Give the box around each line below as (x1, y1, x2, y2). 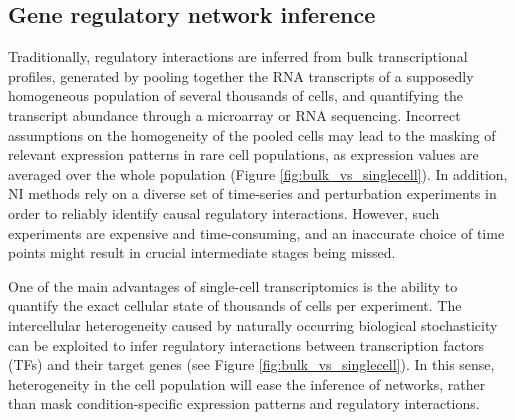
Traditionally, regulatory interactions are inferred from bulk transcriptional (8, 46, 468, 67)
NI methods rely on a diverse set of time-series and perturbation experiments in (8, 183, 497, 204)
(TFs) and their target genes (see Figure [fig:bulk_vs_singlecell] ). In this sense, (8, 354, 495, 375)
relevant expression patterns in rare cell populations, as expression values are (8, 144, 479, 165)
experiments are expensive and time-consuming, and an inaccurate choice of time (8, 222, 505, 243)
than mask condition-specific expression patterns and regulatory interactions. (8, 393, 480, 414)
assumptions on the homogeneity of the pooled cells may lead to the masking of (8, 124, 496, 145)
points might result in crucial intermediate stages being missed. (8, 242, 396, 263)
